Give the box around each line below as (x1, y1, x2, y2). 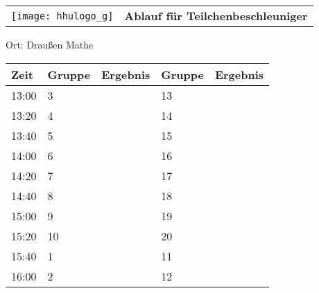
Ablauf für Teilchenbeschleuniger (124, 8, 308, 24)
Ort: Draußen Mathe (6, 37, 94, 51)
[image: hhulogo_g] (11, 10, 114, 21)
